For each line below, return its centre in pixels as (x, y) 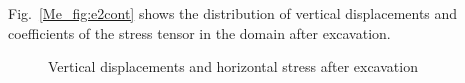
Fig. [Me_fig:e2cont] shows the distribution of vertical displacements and (233, 13)
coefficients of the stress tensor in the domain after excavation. (199, 32)
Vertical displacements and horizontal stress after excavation (233, 66)
